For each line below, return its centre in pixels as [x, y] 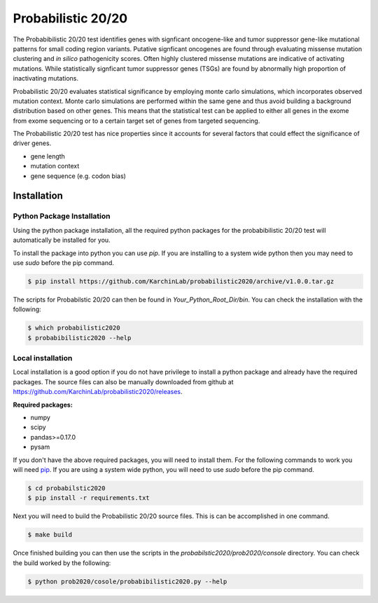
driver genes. [32, 143]
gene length [48, 156]
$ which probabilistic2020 [74, 328]
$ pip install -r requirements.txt [89, 498]
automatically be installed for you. [62, 240]
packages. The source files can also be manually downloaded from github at [123, 381]
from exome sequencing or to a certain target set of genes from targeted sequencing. [136, 121]
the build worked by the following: [62, 563]
